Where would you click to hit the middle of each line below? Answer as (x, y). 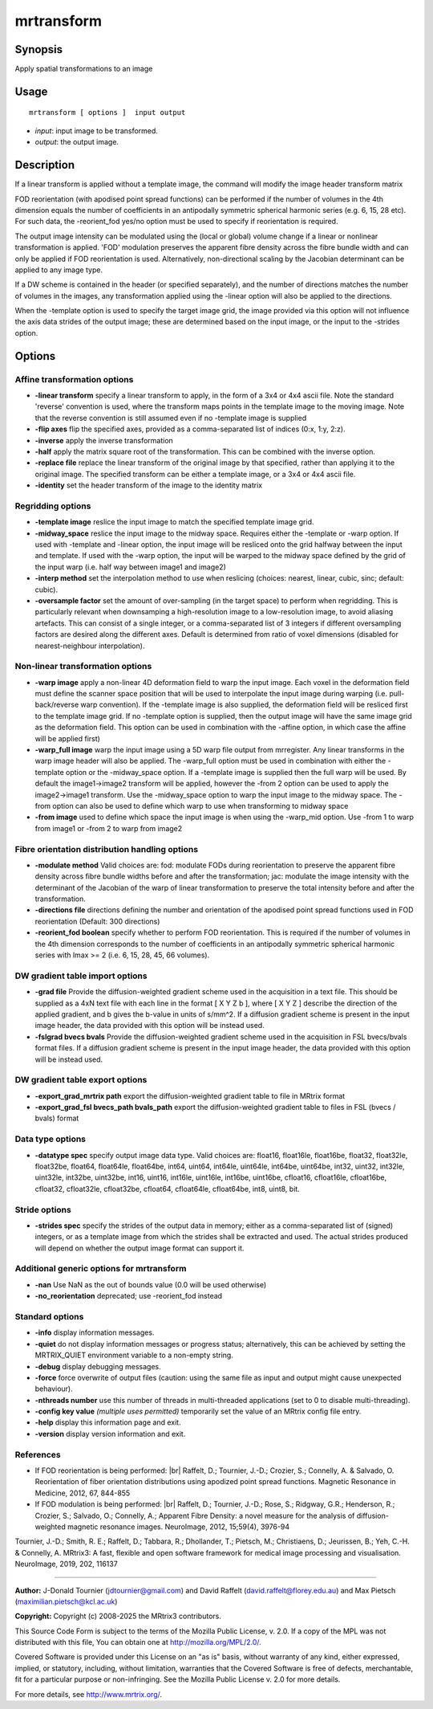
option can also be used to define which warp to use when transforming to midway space (200, 806)
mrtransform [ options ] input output (107, 113)
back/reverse (57, 705)
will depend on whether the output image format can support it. (140, 1248)
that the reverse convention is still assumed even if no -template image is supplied (171, 418)
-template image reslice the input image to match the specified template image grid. (174, 522)
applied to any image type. (59, 270)
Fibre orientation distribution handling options (107, 849)
